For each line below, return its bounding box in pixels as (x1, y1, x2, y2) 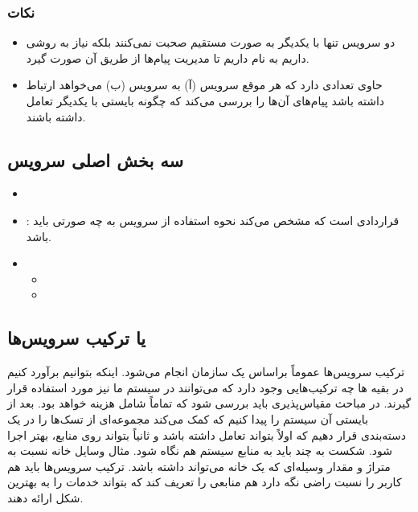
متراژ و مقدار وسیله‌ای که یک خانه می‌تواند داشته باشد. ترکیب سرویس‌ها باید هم (7, 457, 391, 474)
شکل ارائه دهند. (7, 489, 84, 506)
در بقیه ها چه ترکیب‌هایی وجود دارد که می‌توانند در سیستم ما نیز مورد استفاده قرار (7, 379, 404, 395)
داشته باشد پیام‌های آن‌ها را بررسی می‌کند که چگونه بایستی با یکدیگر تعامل (26, 92, 385, 109)
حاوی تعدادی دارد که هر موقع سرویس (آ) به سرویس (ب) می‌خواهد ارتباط (26, 76, 383, 93)
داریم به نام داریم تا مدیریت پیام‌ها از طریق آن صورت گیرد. (26, 49, 309, 66)
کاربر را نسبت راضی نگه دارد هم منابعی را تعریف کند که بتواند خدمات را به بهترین (7, 473, 402, 490)
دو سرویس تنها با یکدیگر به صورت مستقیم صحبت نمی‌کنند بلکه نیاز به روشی (26, 34, 395, 51)
